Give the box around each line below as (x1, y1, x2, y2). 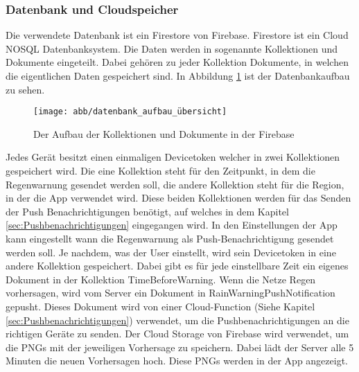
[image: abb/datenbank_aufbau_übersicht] (33, 107, 227, 117)
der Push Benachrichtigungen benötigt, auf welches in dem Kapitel (6, 204, 289, 218)
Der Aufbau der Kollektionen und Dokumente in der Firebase (33, 126, 295, 141)
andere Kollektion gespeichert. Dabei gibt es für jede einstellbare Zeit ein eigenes (6, 258, 349, 273)
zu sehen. (6, 82, 45, 96)
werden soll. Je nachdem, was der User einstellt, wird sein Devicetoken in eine (6, 245, 336, 259)
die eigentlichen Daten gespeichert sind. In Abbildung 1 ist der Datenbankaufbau (6, 69, 350, 82)
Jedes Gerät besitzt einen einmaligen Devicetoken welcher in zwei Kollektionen (6, 150, 340, 164)
